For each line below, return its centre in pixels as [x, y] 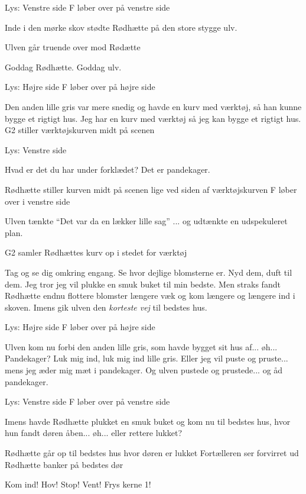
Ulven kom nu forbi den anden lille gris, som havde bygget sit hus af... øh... [141, 346]
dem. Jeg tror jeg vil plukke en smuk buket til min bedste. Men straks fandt [143, 284]
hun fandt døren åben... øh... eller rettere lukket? [94, 433]
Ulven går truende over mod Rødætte [73, 47]
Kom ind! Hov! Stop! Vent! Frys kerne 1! [78, 484]
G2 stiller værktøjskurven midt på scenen [80, 130]
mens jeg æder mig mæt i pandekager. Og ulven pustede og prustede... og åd [144, 370]
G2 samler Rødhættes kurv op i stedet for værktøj [96, 252]
